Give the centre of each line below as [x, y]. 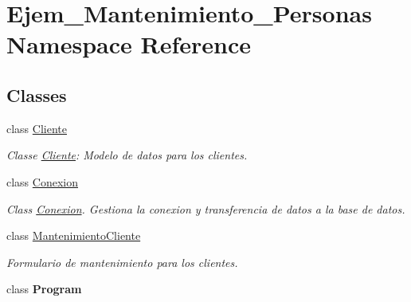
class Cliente [37, 128]
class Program [44, 289]
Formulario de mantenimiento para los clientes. [122, 262]
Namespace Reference [129, 44]
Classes [37, 94]
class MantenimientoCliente [74, 235]
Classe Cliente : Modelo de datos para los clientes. [127, 155]
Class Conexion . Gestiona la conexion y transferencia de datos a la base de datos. [206, 208]
